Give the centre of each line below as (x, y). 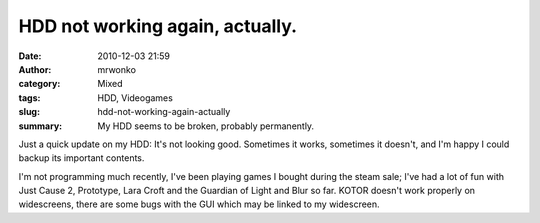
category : (39, 84)
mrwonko (117, 69)
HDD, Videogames (135, 97)
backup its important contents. (81, 158)
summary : (40, 126)
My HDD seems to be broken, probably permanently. (206, 126)
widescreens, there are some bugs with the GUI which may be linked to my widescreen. (199, 204)
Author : (35, 69)
